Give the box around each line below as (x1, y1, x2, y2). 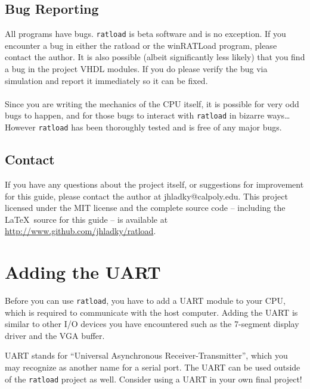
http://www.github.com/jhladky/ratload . (5, 225, 156, 237)
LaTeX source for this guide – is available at (5, 213, 168, 225)
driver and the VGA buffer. (5, 329, 105, 341)
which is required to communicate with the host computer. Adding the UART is (5, 306, 298, 318)
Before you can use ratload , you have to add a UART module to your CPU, (5, 294, 286, 307)
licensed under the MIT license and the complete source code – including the (5, 201, 286, 214)
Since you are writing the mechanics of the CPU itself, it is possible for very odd (5, 97, 299, 110)
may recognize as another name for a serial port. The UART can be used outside (5, 361, 300, 374)
